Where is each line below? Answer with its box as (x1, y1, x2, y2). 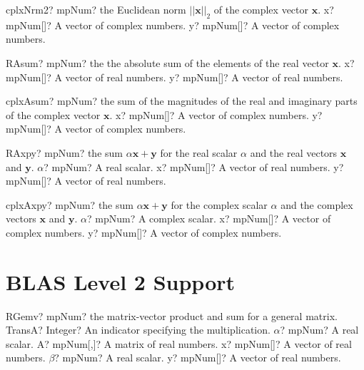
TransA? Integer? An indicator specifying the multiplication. (6, 322, 271, 337)
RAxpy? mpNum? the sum (6, 145, 123, 160)
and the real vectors (250, 145, 338, 160)
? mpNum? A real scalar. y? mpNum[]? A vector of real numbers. (54, 350, 341, 365)
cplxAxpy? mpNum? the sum (6, 197, 133, 212)
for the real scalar (160, 145, 238, 160)
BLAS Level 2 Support (6, 267, 236, 296)
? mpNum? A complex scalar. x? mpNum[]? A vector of (87, 211, 331, 226)
